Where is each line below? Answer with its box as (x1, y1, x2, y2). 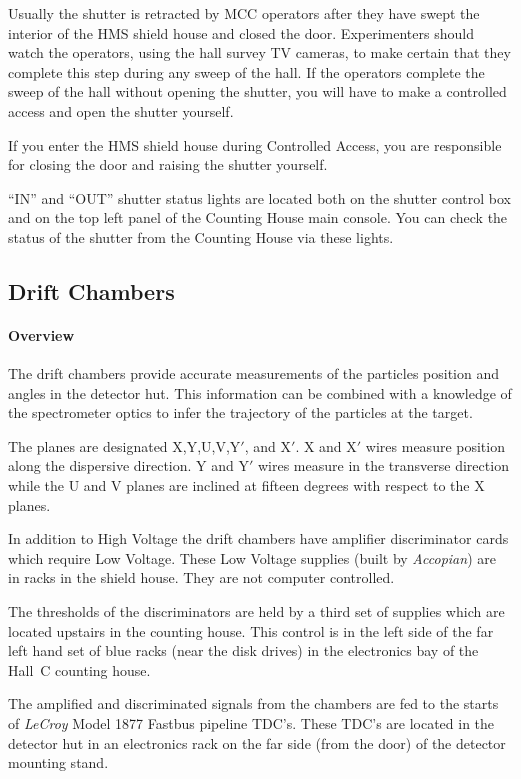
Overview (8, 324, 75, 345)
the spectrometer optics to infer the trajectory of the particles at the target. (8, 402, 473, 423)
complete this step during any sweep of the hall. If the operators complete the (8, 61, 485, 82)
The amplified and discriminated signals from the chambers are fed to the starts (8, 693, 499, 714)
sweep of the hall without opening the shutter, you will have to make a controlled (8, 81, 507, 102)
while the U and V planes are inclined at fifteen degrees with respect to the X (8, 475, 485, 496)
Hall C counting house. (8, 659, 151, 680)
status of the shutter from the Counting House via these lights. (8, 226, 394, 247)
